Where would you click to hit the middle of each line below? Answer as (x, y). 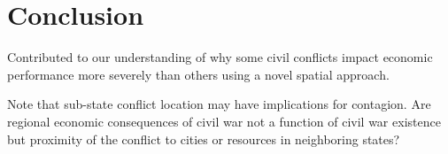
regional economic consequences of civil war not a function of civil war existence (224, 121)
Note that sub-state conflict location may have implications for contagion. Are (219, 104)
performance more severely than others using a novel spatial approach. (198, 74)
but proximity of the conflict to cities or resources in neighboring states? (204, 139)
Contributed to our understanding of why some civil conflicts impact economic (220, 57)
